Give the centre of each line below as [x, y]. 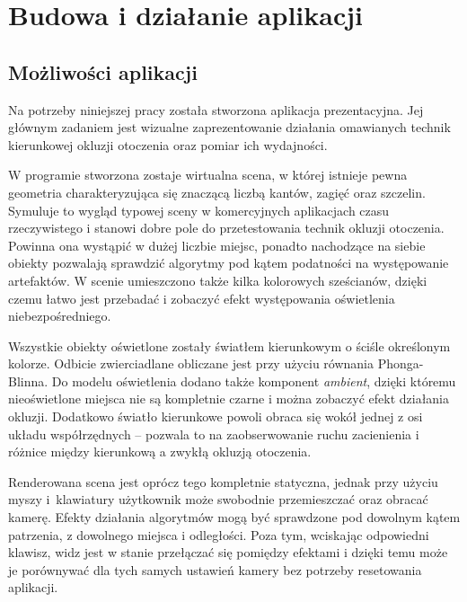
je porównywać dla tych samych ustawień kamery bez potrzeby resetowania [215, 569]
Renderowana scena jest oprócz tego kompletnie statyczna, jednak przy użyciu [223, 481]
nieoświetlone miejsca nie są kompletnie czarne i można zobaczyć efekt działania [229, 398]
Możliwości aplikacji [103, 71]
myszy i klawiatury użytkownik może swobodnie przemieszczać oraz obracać [218, 499]
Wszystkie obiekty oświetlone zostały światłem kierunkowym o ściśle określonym [229, 345]
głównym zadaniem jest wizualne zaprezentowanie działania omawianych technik [229, 127]
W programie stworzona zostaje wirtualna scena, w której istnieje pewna [208, 175]
